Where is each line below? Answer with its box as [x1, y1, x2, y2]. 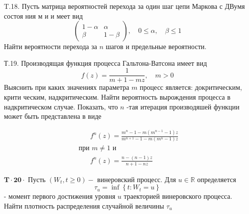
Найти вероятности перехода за [4, 41, 97, 52]
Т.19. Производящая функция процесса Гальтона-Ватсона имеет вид [4, 57, 207, 68]
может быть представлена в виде [4, 111, 101, 121]
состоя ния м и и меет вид [4, 10, 83, 21]
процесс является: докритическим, [140, 82, 242, 92]
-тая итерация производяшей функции [126, 101, 240, 111]
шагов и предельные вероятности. [105, 41, 207, 52]
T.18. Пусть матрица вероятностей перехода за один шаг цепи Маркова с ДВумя [4, 1, 245, 11]
